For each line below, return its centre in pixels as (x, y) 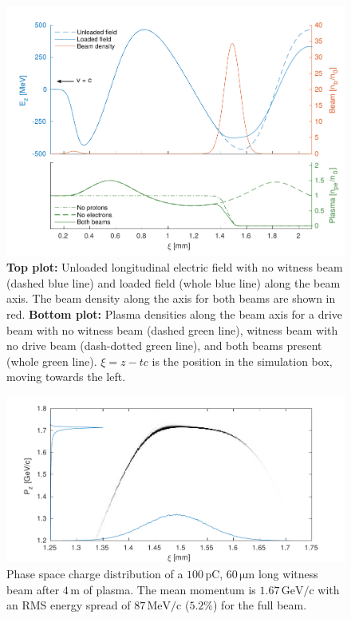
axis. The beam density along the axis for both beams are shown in (171, 298)
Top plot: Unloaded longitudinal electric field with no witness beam (175, 267)
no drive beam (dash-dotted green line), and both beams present (164, 345)
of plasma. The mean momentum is (170, 589)
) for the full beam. (260, 605)
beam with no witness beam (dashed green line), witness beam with (172, 329)
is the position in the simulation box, (242, 361)
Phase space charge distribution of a (95, 574)
